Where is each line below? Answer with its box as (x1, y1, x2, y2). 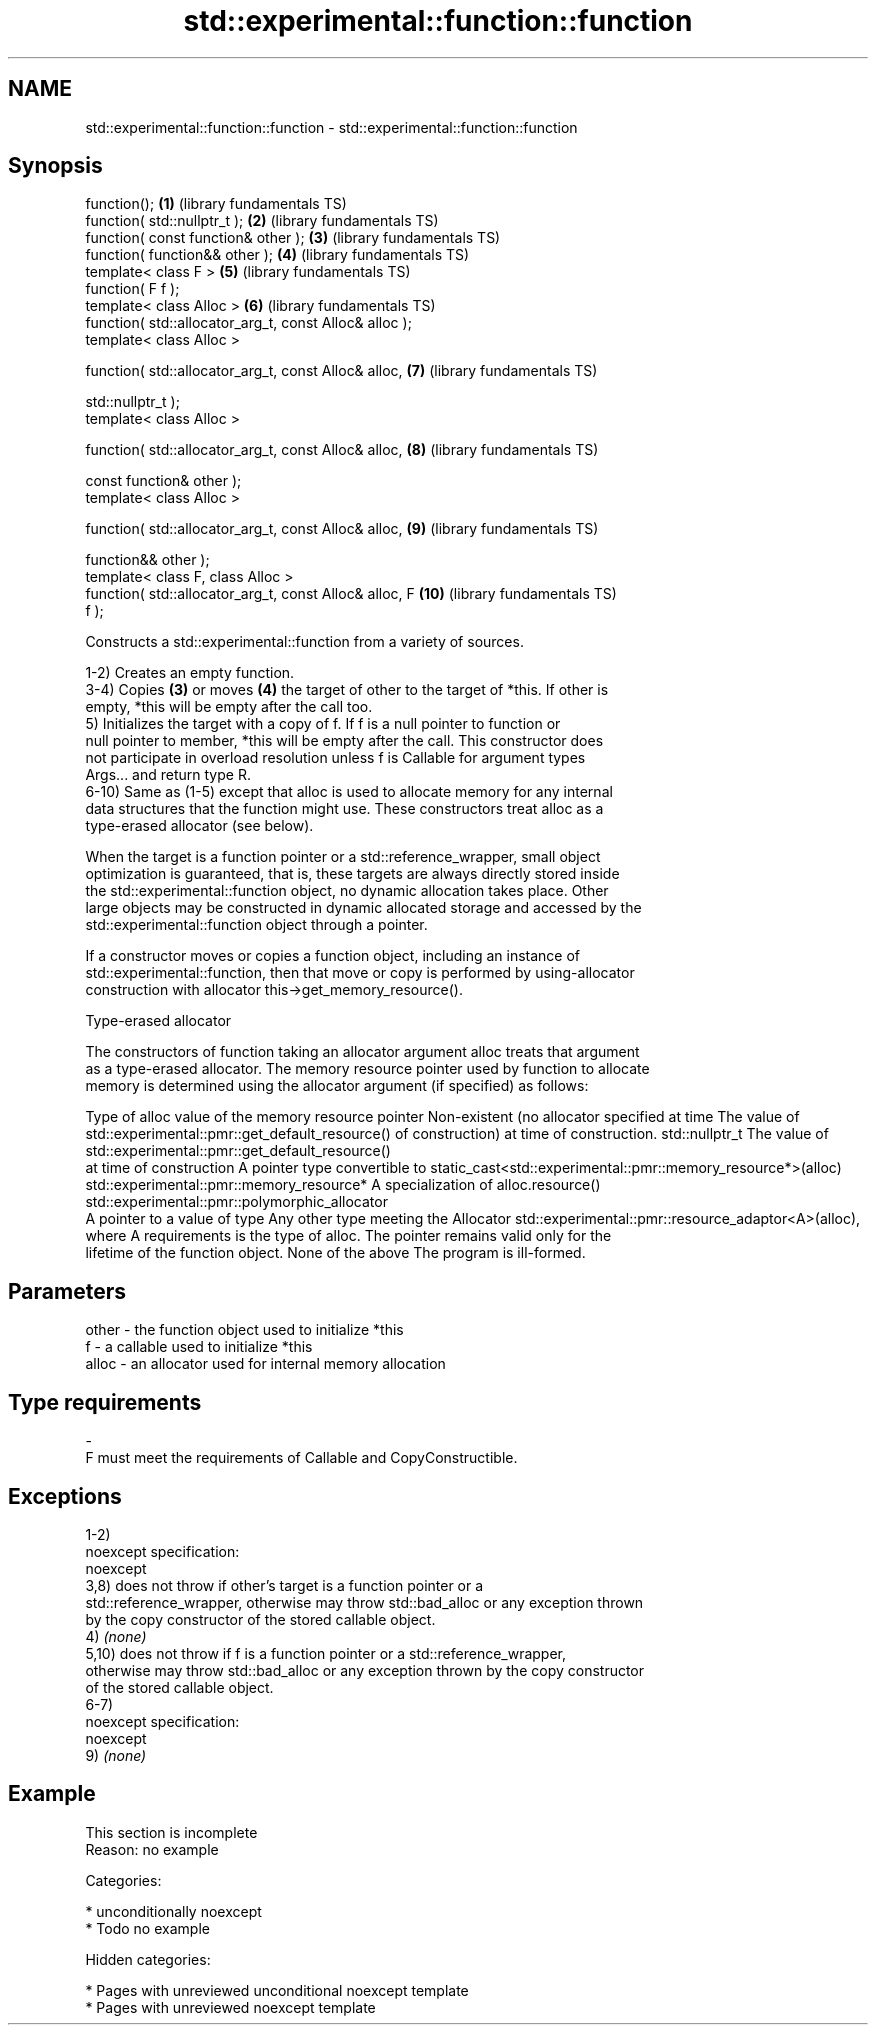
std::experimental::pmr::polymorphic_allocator (85, 1193, 388, 1211)
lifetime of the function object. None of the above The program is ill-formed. (85, 1244, 586, 1262)
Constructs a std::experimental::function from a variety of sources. (85, 633, 524, 651)
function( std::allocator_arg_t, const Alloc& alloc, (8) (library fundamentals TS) (85, 441, 599, 459)
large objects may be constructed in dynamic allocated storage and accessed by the (85, 899, 642, 917)
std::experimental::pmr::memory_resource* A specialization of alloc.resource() (85, 1176, 601, 1194)
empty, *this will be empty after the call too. (85, 698, 373, 716)
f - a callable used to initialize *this (85, 1338, 313, 1356)
